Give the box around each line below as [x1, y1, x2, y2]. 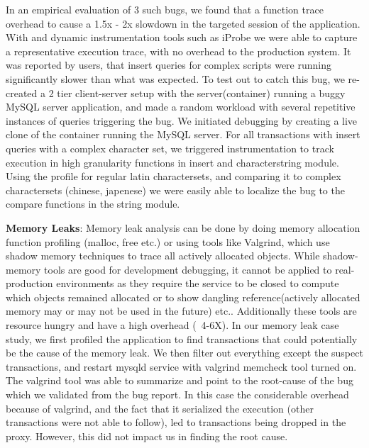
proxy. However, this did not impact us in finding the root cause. [6, 428, 288, 443]
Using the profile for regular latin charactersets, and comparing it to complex [6, 169, 341, 184]
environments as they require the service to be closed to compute [56, 276, 339, 291]
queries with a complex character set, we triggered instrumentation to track [6, 140, 334, 155]
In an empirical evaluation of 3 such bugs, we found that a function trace [6, 2, 324, 16]
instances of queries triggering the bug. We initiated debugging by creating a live [6, 113, 358, 128]
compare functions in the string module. [6, 196, 180, 211]
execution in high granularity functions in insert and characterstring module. [6, 155, 339, 169]
